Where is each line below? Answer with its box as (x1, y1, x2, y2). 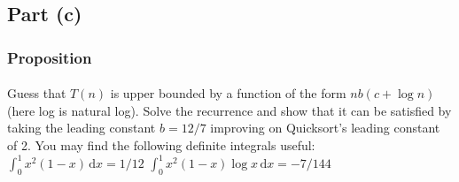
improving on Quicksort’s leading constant (210, 118, 440, 137)
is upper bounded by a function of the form (110, 84, 346, 102)
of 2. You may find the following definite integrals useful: (7, 136, 315, 154)
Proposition (7, 46, 92, 68)
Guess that (7, 84, 66, 102)
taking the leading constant (7, 118, 156, 137)
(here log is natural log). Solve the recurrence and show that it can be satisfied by (7, 101, 452, 119)
